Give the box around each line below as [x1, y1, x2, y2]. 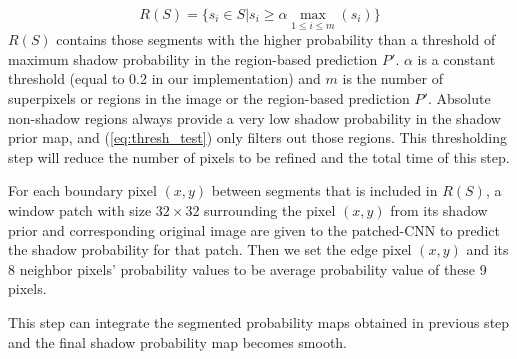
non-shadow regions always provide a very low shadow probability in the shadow [8, 107, 501, 128]
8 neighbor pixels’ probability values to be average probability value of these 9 [8, 258, 487, 279]
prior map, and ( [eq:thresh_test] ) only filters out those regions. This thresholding [8, 127, 508, 148]
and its [466, 239, 509, 260]
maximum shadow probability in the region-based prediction [8, 48, 378, 69]
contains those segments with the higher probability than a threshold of [56, 29, 496, 50]
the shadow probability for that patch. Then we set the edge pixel [8, 239, 412, 260]
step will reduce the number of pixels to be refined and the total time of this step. [8, 146, 510, 167]
